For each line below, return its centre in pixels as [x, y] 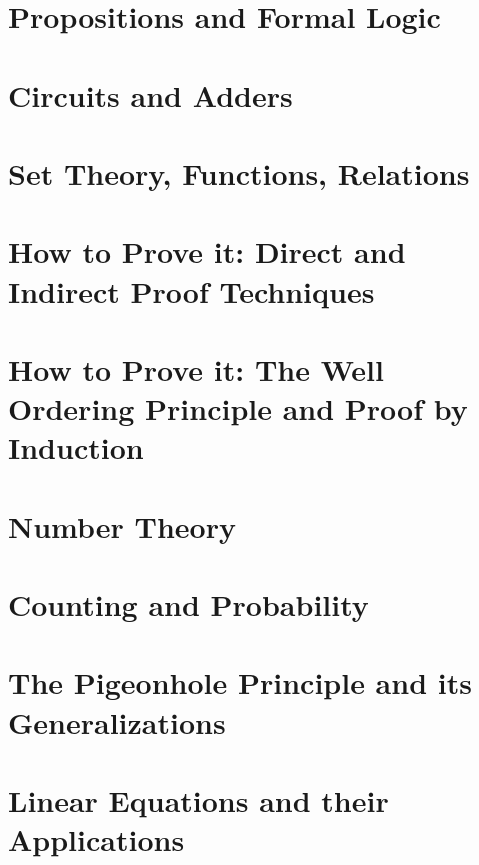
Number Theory [122, 525]
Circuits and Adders [150, 94]
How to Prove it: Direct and [207, 251]
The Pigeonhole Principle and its [240, 682]
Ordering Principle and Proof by [238, 408]
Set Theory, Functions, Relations [239, 172]
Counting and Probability [188, 604]
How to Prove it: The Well [196, 368]
